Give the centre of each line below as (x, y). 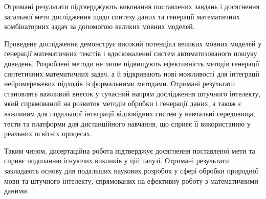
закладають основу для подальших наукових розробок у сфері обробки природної (131, 170)
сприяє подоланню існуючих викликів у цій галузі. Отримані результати (117, 160)
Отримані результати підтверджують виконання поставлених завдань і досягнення (132, 6)
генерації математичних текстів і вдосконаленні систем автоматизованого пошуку (131, 53)
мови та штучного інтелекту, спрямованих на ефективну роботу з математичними (131, 180)
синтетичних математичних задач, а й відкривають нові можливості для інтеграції (132, 73)
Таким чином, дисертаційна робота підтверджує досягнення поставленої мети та (130, 150)
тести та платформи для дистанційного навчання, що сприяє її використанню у (127, 123)
